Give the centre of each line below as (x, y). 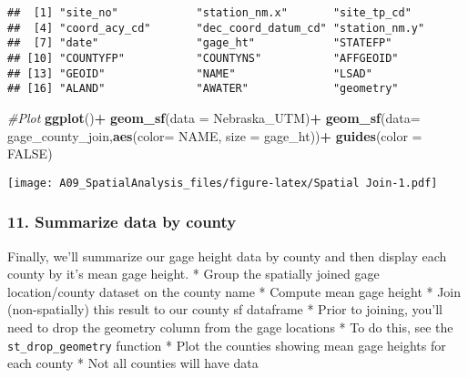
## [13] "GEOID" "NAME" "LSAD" (190, 73)
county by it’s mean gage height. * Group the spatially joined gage (193, 274)
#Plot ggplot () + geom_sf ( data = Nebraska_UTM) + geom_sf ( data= (214, 117)
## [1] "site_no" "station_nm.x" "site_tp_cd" (209, 13)
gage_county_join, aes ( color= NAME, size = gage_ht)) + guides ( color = (215, 135)
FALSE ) (30, 153)
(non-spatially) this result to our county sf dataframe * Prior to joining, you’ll (225, 309)
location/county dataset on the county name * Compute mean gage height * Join (234, 291)
